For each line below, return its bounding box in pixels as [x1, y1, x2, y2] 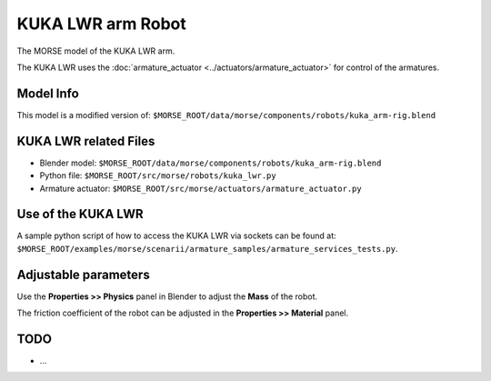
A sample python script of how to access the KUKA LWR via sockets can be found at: [16, 230, 336, 241]
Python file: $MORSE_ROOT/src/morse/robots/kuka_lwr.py [39, 170, 276, 181]
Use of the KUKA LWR [16, 206, 145, 222]
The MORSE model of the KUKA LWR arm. [16, 45, 175, 56]
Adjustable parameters [16, 266, 150, 282]
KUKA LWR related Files [16, 133, 155, 149]
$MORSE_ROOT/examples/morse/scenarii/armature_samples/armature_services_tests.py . [16, 243, 398, 254]
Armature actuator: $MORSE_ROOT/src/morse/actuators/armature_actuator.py [39, 183, 363, 194]
